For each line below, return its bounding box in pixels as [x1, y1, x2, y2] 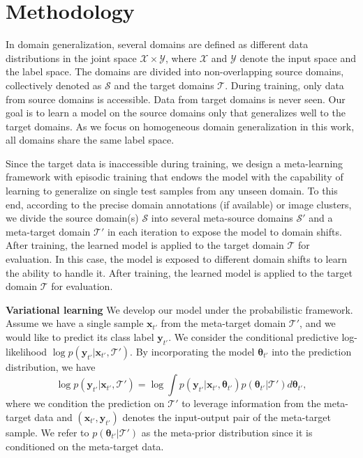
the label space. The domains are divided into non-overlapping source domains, [6, 64, 344, 79]
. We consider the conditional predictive [168, 330, 339, 344]
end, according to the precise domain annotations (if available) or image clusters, [6, 197, 352, 211]
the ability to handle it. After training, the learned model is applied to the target [6, 265, 353, 280]
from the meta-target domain [161, 316, 286, 330]
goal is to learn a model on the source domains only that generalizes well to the [6, 105, 346, 120]
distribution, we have [6, 359, 96, 374]
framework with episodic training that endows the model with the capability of [6, 169, 343, 184]
